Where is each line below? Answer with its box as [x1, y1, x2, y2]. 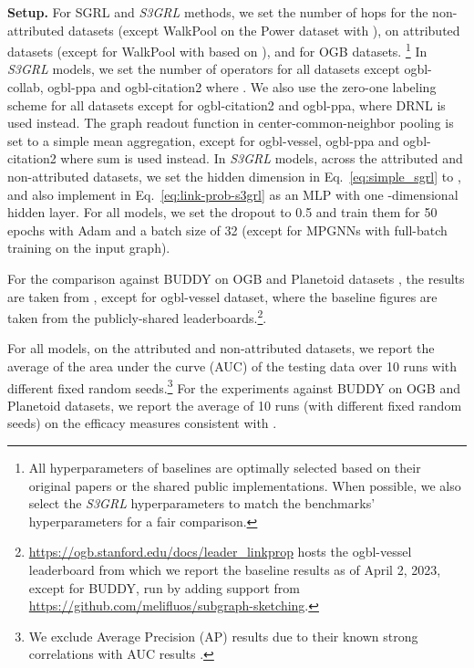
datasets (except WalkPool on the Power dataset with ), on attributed [67, 20, 460, 39]
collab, [7, 78, 44, 97]
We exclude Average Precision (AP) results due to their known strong [28, 626, 418, 645]
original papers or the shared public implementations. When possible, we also [28, 475, 461, 495]
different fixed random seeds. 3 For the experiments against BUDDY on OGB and [7, 375, 460, 397]
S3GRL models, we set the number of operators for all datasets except [7, 59, 400, 78]
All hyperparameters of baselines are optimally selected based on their [28, 458, 421, 477]
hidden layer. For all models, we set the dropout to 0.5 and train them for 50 [7, 203, 438, 222]
